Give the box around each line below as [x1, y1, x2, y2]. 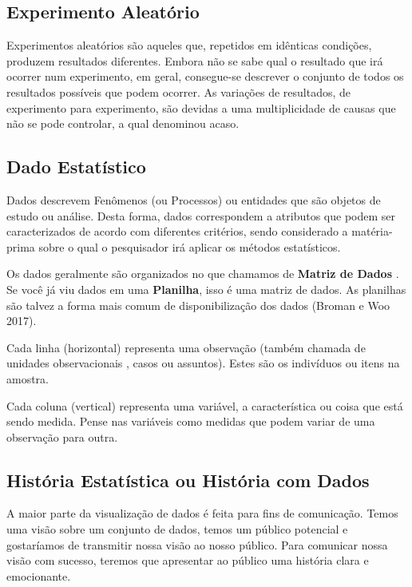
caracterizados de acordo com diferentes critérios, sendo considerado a [6, 223, 348, 240]
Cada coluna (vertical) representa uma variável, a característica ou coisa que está [6, 397, 403, 414]
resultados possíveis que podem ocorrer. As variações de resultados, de [6, 83, 351, 100]
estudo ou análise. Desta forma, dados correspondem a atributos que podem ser [6, 207, 396, 224]
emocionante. [6, 567, 71, 584]
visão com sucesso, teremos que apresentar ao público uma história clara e [6, 552, 369, 569]
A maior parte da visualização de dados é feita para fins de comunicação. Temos [6, 505, 398, 522]
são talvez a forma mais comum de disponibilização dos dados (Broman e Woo [6, 296, 390, 313]
